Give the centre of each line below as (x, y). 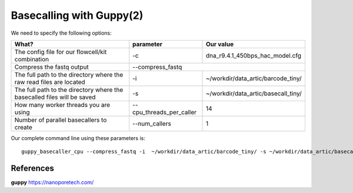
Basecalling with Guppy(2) (77, 15)
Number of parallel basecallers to (61, 119)
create (23, 127)
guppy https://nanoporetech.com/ (52, 182)
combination (32, 59)
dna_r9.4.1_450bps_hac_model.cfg (254, 55)
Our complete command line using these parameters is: (78, 138)
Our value (220, 44)
